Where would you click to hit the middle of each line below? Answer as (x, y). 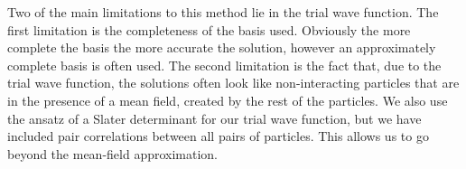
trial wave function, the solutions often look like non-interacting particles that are (233, 83)
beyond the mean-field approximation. (113, 153)
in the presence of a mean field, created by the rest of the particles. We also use (228, 100)
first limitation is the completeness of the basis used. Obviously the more (209, 29)
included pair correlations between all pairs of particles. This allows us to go (218, 136)
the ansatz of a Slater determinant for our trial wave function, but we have (214, 118)
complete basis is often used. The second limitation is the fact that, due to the (224, 65)
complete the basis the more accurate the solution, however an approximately (222, 47)
